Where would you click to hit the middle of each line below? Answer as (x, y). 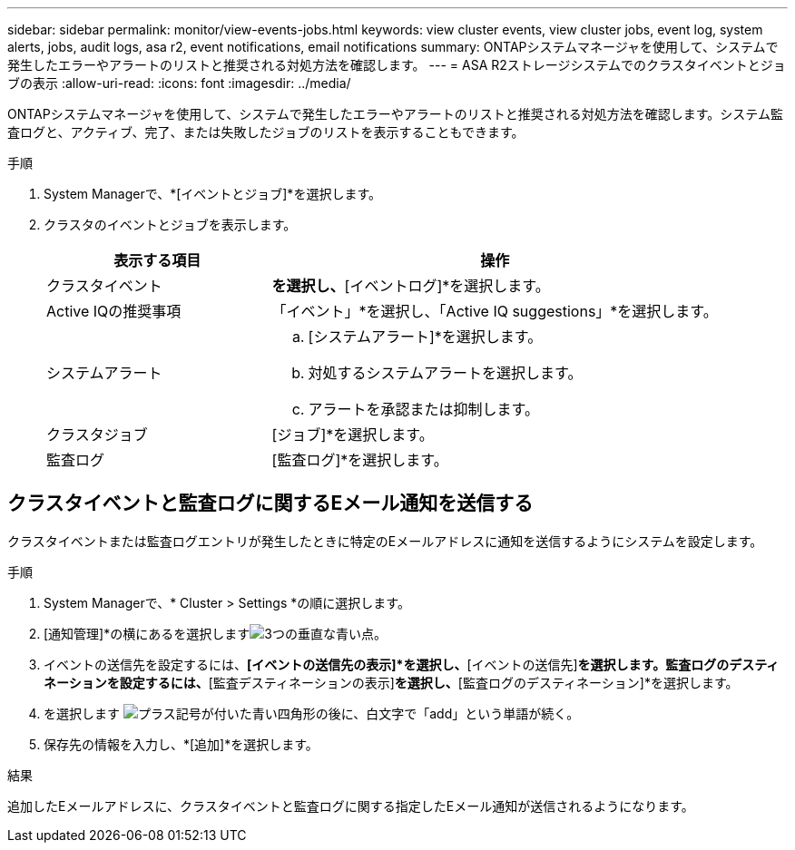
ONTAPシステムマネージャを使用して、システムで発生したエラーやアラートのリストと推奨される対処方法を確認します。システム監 (395, 114)
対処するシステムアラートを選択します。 (445, 373)
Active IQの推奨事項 (114, 311)
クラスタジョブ (97, 435)
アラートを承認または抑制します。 (423, 409)
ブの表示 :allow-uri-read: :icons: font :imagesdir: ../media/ (179, 83)
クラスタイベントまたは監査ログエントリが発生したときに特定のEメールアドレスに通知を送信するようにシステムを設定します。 (385, 541)
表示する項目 (157, 260)
